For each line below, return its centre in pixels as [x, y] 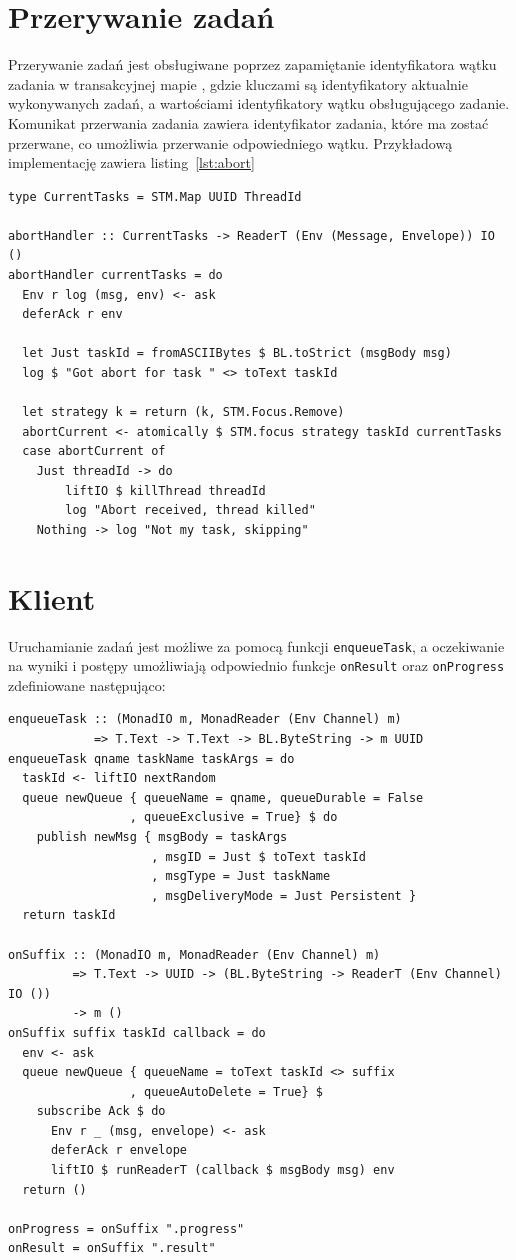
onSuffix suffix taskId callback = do [137, 1032]
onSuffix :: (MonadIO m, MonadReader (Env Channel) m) [194, 954]
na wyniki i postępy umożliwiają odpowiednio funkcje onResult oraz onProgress [256, 665]
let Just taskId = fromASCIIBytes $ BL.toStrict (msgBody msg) [237, 353]
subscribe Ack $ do [101, 1111]
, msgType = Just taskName [241, 876]
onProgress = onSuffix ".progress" [126, 1228]
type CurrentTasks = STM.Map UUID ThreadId [155, 196]
